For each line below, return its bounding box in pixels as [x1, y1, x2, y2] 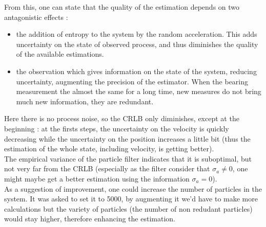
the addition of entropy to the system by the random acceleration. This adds [16, 29, 257, 39]
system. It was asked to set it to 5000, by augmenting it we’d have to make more [4, 193, 258, 204]
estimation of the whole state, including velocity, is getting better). [4, 143, 214, 154]
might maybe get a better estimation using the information [4, 173, 190, 184]
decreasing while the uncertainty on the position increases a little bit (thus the [4, 133, 251, 144]
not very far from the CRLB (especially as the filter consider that [4, 163, 210, 174]
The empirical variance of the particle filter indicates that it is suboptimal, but [4, 153, 252, 164]
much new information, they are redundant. [16, 96, 154, 106]
